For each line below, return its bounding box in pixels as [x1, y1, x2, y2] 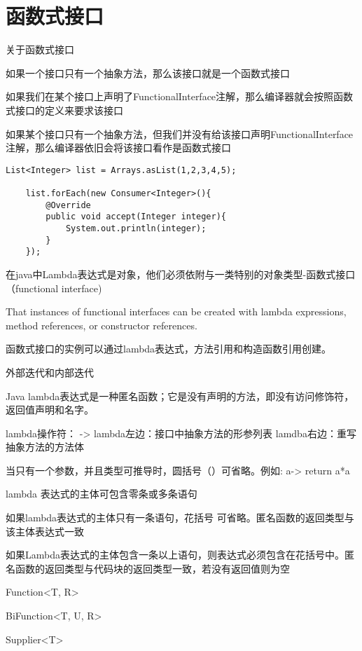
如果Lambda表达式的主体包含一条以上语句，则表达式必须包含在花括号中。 [6, 547, 344, 562]
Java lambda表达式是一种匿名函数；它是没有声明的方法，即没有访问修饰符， [6, 388, 354, 403]
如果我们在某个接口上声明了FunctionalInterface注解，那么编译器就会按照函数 [6, 89, 354, 104]
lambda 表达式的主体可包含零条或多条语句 [6, 486, 197, 501]
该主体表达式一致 [6, 523, 84, 538]
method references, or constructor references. [6, 317, 197, 332]
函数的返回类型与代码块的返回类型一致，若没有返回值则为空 [15, 561, 290, 575]
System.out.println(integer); [65, 223, 207, 233]
